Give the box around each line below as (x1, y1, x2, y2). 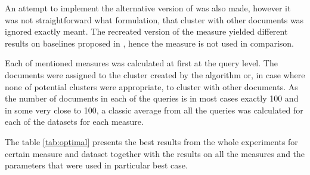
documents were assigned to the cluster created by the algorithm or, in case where (5, 68, 305, 81)
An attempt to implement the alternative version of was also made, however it (5, 2, 291, 14)
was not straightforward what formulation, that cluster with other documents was (5, 13, 304, 26)
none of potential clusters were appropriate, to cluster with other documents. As (5, 80, 298, 93)
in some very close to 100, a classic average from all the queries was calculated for (5, 103, 303, 116)
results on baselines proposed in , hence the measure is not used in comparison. (5, 36, 294, 49)
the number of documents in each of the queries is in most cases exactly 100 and (5, 92, 299, 105)
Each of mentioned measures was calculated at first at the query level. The (5, 57, 278, 69)
